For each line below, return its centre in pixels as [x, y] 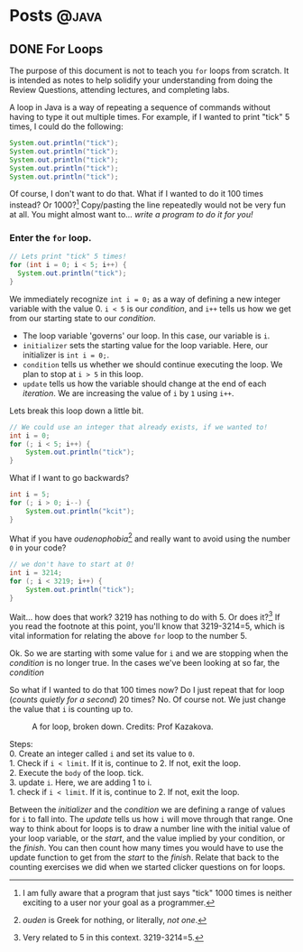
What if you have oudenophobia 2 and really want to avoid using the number [150, 538]
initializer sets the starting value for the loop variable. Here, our [145, 345]
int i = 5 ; [30, 494]
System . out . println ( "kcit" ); [80, 511]
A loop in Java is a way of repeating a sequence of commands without [140, 107]
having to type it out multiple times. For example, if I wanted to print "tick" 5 [150, 117]
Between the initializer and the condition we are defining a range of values [147, 809]
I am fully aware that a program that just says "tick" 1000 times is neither [157, 893]
